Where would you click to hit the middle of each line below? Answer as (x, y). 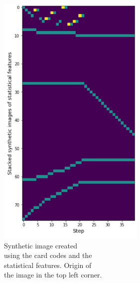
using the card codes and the (48, 255)
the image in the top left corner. (53, 275)
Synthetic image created (41, 245)
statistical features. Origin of (48, 265)
